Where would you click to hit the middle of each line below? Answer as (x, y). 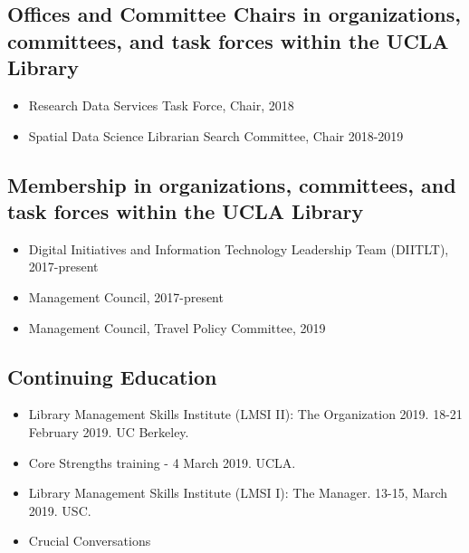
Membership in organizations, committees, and (232, 184)
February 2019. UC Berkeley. (109, 431)
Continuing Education (112, 376)
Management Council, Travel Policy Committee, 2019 (177, 327)
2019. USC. (60, 510)
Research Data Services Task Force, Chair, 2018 (161, 105)
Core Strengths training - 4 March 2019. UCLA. (162, 462)
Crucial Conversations (90, 541)
